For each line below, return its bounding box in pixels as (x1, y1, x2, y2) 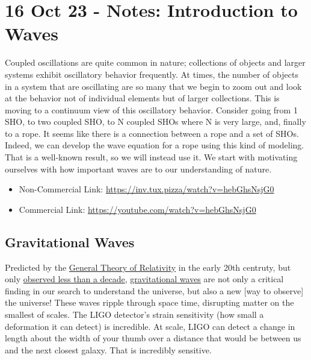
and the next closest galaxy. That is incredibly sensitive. (5, 343, 212, 356)
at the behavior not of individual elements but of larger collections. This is (5, 92, 280, 104)
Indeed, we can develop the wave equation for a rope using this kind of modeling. (5, 139, 304, 151)
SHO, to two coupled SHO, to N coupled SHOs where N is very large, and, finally (5, 115, 306, 128)
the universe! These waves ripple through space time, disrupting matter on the (5, 296, 294, 309)
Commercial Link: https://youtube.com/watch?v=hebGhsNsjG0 (19, 203, 256, 215)
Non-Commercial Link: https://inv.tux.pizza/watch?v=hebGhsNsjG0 (19, 183, 274, 195)
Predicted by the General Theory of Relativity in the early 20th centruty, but (5, 261, 291, 273)
